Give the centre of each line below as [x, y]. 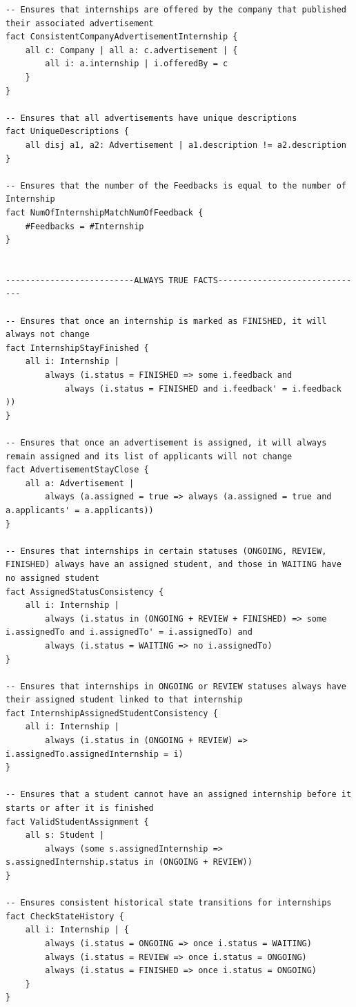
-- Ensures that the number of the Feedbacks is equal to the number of [176, 185]
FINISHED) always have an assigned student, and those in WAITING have [174, 565]
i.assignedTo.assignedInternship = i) [95, 754]
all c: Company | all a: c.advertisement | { [131, 50]
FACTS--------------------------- [273, 280]
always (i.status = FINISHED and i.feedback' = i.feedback [203, 389]
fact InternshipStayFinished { [77, 348]
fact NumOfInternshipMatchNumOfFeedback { [105, 212]
